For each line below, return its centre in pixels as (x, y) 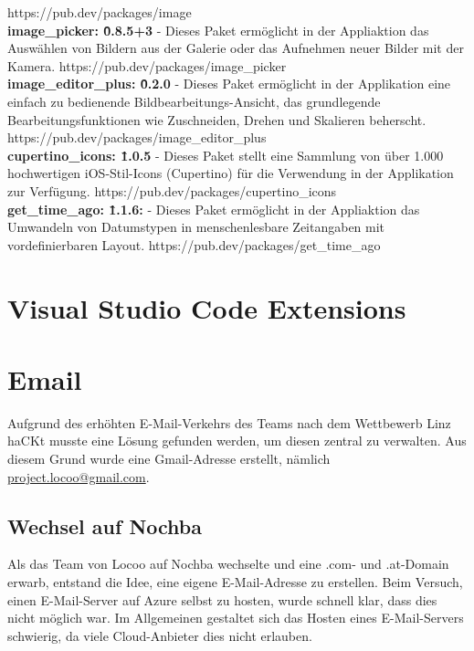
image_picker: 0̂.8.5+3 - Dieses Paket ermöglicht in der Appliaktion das (218, 30)
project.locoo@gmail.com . (79, 476)
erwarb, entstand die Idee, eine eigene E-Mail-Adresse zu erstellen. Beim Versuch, (235, 581)
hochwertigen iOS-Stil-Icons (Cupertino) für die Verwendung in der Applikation (231, 173)
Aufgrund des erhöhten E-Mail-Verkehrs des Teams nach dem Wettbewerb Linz (229, 422)
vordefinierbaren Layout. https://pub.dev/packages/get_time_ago (194, 244)
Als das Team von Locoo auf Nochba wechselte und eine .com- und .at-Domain (228, 564)
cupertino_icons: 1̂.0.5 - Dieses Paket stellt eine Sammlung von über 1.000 (226, 155)
